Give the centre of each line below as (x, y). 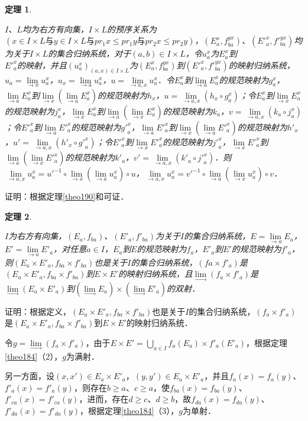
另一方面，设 (30, 376)
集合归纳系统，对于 (94, 53)
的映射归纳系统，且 (155, 274)
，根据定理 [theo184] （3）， (129, 410)
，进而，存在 (104, 399)
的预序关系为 (132, 29)
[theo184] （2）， (34, 356)
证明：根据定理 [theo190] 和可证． (67, 196)
